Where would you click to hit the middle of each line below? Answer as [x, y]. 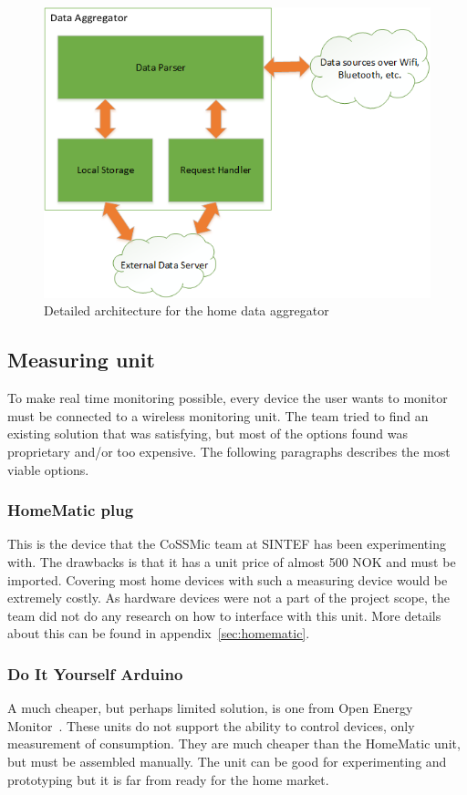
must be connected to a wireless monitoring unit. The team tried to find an [218, 415]
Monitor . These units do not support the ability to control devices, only [211, 725]
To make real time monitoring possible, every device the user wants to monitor [228, 398]
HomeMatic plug [71, 510]
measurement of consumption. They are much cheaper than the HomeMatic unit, [234, 743]
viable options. [48, 469]
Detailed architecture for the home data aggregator [187, 310]
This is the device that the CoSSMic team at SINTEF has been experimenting [227, 544]
